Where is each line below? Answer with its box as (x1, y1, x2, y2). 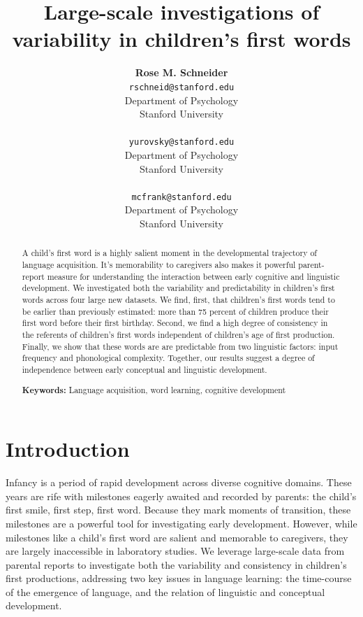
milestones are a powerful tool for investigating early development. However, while (6, 516, 357, 530)
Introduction (6, 434, 130, 463)
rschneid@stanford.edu (128, 82, 235, 92)
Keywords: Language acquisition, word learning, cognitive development (22, 383, 286, 396)
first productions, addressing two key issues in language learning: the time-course (6, 571, 352, 586)
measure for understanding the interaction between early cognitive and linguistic (47, 270, 340, 282)
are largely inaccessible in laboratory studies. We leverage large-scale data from (6, 544, 345, 558)
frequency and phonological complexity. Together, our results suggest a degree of (22, 352, 315, 364)
